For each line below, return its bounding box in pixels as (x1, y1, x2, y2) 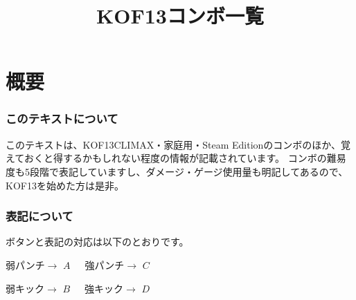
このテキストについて (6, 110, 118, 127)
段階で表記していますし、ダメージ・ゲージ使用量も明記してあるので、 (29, 164, 348, 178)
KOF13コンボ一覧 (96, 1, 264, 30)
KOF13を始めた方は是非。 (6, 178, 124, 192)
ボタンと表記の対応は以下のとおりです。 (6, 234, 189, 249)
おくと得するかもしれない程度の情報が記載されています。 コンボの (24, 151, 327, 165)
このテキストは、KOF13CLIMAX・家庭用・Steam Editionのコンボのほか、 (6, 137, 341, 151)
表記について (6, 207, 73, 225)
